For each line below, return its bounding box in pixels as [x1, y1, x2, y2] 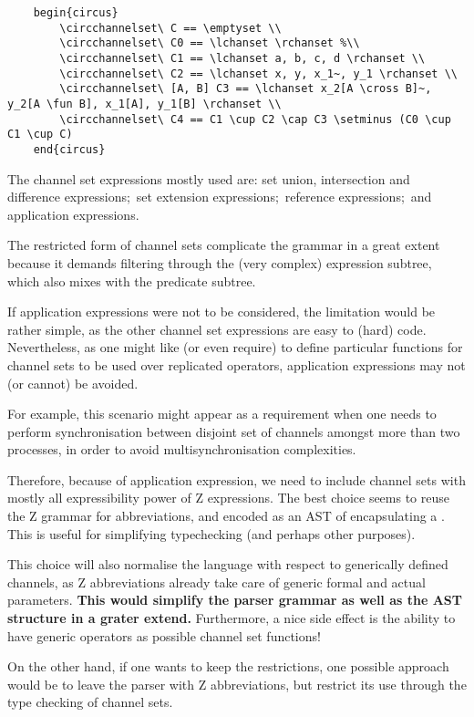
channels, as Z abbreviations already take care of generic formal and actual [7, 572, 426, 591]
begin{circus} [33, 6, 118, 19]
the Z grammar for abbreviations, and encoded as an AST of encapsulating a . [7, 506, 445, 525]
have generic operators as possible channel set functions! [7, 626, 321, 645]
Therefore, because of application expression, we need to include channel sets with [7, 470, 466, 489]
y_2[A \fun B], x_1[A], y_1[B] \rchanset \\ [7, 97, 282, 110]
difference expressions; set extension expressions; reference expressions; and [7, 187, 432, 206]
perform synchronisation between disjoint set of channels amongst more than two [7, 421, 460, 441]
